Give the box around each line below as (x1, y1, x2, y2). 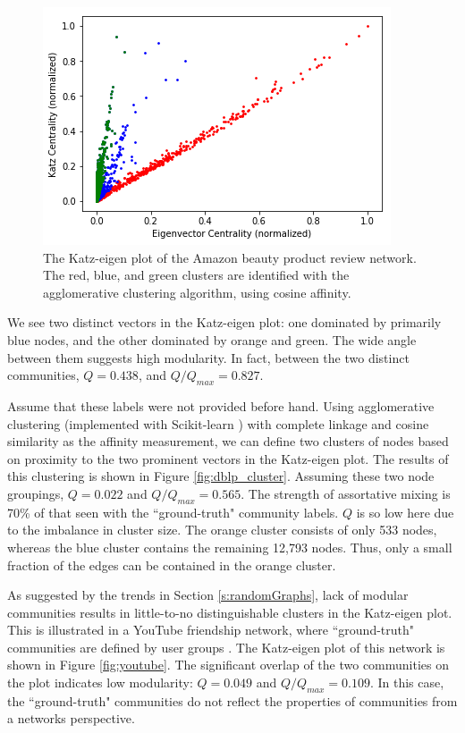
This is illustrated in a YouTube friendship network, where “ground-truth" (7, 620, 415, 639)
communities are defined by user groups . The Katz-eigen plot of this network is (7, 637, 445, 656)
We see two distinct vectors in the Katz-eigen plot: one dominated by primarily (7, 313, 442, 332)
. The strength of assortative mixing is (241, 484, 451, 502)
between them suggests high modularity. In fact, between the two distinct (7, 348, 410, 366)
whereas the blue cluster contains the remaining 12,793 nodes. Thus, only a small (7, 537, 452, 556)
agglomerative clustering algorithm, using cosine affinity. (43, 282, 351, 301)
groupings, (7, 484, 64, 502)
